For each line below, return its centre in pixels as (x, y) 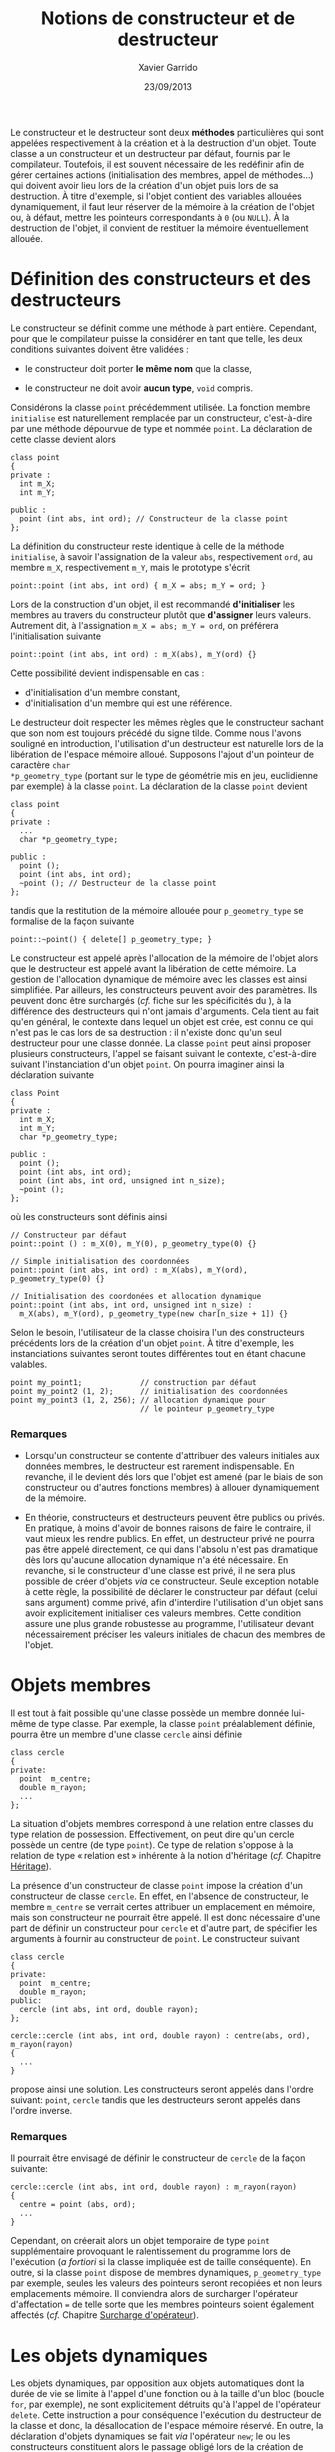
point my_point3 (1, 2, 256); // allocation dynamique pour (138, 1400)
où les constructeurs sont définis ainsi (89, 1216)
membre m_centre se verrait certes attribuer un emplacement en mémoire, (163, 1907)
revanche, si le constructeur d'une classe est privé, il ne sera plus (160, 1571)
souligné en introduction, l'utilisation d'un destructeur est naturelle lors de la (167, 743)
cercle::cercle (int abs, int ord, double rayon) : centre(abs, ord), (160, 2036)
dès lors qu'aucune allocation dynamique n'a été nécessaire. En (156, 1560)
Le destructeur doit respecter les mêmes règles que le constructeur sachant (167, 722)
